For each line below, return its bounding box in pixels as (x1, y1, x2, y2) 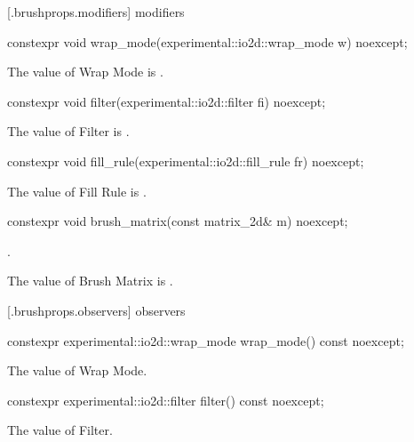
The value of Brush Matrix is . (7, 271, 173, 290)
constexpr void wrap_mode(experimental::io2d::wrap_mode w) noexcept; (7, 32, 408, 51)
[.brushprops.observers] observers (7, 301, 186, 319)
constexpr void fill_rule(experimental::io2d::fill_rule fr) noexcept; (7, 151, 364, 170)
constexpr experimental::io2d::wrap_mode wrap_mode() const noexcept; (7, 331, 404, 350)
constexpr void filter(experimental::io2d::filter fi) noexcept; (7, 92, 326, 110)
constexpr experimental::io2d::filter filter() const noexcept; (7, 390, 324, 409)
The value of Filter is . (7, 122, 130, 141)
